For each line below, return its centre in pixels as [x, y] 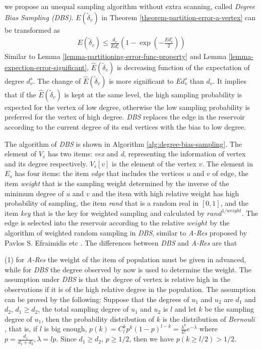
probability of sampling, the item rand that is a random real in [102, 203]
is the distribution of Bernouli [209, 318]
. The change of [57, 80]
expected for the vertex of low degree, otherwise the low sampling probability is [127, 107]
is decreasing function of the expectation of [183, 67]
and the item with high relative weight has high [166, 193]
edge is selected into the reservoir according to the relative [94, 223]
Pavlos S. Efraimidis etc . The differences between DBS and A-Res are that [121, 242]
